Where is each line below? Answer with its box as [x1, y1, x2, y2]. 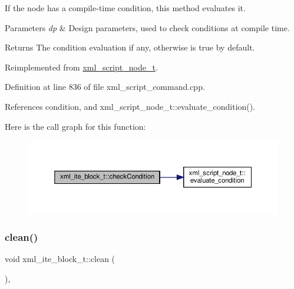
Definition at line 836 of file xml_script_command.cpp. [5, 80, 205, 93]
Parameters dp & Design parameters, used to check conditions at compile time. [5, 21, 290, 33]
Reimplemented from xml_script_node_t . [5, 61, 158, 73]
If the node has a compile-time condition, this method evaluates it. [5, 2, 246, 14]
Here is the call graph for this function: [5, 120, 146, 132]
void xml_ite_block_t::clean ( [5, 253, 115, 265]
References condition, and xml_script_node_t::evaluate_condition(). [5, 100, 256, 112]
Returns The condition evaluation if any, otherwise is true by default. [5, 41, 255, 53]
